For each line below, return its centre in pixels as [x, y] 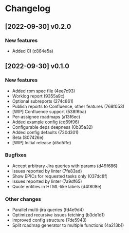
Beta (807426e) [28, 137]
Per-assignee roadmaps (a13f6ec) [46, 116]
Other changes [23, 199]
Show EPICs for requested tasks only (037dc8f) [60, 176]
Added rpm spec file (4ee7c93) [44, 91]
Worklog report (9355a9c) [38, 96]
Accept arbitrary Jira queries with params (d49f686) [65, 166]
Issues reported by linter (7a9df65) [47, 181]
